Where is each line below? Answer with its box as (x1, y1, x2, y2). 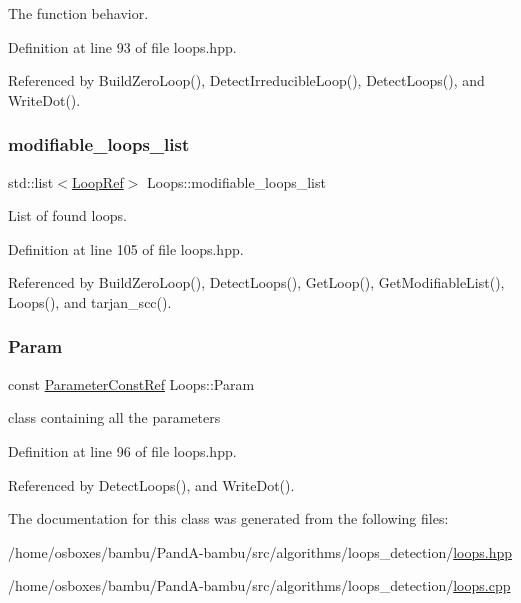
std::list (8, 171, 54, 192)
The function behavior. (8, 3, 149, 23)
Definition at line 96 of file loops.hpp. (8, 440, 237, 461)
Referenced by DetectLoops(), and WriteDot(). (8, 474, 295, 495)
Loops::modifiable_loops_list (146, 171, 326, 192)
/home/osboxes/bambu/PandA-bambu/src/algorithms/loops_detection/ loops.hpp (8, 541, 513, 562)
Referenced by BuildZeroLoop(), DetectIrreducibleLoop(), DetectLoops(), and (8, 70, 485, 91)
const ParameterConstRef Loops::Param (8, 373, 255, 394)
